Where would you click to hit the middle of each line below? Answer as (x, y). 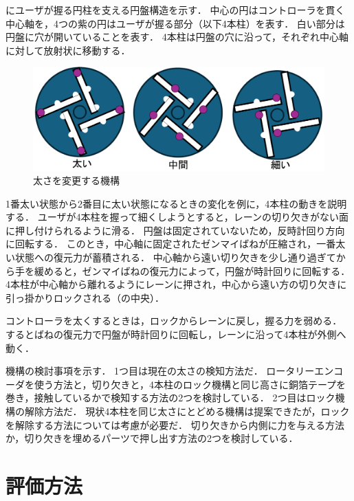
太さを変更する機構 (76, 180)
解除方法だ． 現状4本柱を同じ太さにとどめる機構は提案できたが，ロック (187, 411)
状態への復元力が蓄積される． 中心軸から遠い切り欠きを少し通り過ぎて (175, 257)
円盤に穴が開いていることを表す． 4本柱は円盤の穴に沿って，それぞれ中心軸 (177, 37)
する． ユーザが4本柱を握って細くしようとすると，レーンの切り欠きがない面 (177, 217)
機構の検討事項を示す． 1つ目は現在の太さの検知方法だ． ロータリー (160, 371)
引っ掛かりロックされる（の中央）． (85, 297)
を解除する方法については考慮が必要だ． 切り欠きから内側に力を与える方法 (175, 424)
